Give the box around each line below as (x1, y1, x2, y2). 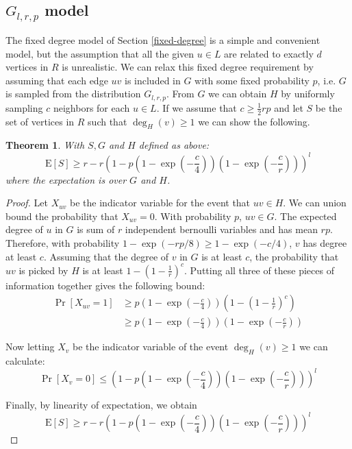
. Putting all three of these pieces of (184, 263, 334, 277)
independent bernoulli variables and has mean (125, 222, 318, 236)
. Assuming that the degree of (43, 249, 169, 263)
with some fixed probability (194, 73, 310, 87)
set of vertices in (5, 114, 75, 128)
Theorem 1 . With (5, 138, 85, 152)
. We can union (283, 195, 347, 210)
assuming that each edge (5, 73, 108, 87)
